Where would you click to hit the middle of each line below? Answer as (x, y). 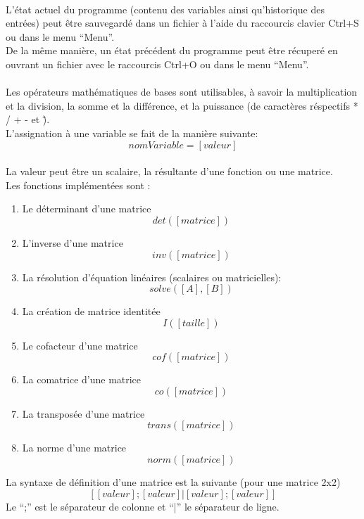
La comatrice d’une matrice (82, 379)
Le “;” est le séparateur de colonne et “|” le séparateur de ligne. (143, 506)
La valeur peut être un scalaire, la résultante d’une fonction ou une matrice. (169, 171)
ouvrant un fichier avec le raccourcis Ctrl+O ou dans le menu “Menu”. (157, 64)
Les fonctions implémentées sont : (78, 185)
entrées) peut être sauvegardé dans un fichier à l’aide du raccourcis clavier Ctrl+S (182, 23)
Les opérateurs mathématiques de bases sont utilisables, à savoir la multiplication (182, 92)
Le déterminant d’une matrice (87, 209)
